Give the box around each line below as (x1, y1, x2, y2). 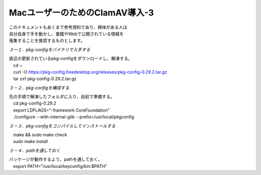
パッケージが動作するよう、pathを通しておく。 (9, 157, 102, 162)
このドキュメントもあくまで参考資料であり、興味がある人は (9, 24, 128, 30)
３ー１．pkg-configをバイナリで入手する (9, 47, 90, 52)
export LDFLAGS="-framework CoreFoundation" (13, 107, 110, 113)
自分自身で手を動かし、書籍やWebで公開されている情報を (9, 31, 124, 36)
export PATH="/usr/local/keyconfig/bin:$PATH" (13, 163, 107, 169)
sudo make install (13, 139, 48, 144)
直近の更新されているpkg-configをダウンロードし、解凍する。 (9, 56, 133, 62)
